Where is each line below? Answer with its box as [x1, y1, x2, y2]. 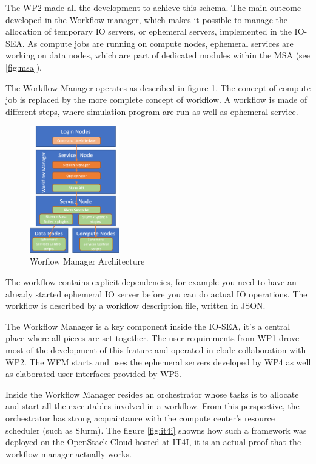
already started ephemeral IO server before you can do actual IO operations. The [5, 287, 308, 300]
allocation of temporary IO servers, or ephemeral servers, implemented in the [5, 25, 292, 38]
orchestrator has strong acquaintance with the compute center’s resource [5, 411, 275, 424]
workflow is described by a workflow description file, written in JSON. [5, 299, 266, 312]
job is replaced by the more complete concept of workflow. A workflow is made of [5, 93, 308, 106]
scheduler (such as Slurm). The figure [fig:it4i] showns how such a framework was [5, 423, 307, 436]
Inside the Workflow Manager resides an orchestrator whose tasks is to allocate [5, 387, 299, 400]
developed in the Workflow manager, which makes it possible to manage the [5, 13, 288, 26]
